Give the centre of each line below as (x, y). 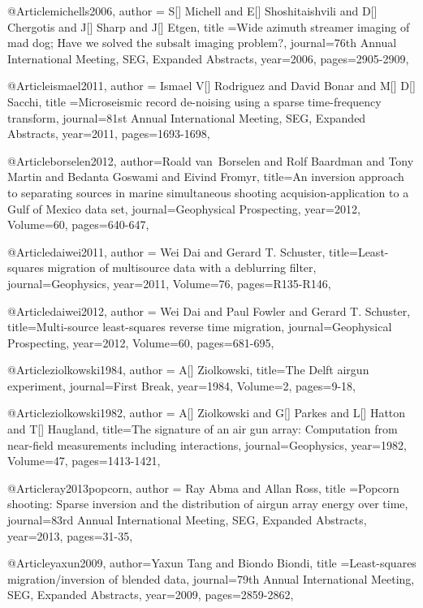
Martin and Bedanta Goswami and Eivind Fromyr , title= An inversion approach (206, 177)
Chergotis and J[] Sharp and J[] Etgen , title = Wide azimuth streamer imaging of (209, 26)
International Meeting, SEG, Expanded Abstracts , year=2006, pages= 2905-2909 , (208, 58)
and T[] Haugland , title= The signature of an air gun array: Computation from (203, 429)
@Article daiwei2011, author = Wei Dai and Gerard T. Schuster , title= (183, 251)
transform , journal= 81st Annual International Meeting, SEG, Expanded (187, 117)
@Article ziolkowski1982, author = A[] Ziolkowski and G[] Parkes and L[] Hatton (207, 413)
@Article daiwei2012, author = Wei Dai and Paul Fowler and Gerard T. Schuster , (209, 310)
